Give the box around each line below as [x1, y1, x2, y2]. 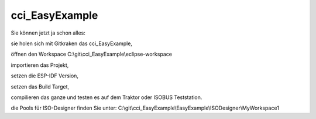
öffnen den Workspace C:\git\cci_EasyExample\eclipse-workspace [11, 50, 173, 58]
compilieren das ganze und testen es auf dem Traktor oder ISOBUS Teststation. [11, 94, 202, 101]
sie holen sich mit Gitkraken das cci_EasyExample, [11, 40, 133, 47]
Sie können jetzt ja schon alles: [11, 29, 86, 36]
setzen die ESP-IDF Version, [11, 72, 79, 79]
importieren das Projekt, [11, 62, 69, 69]
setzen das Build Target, [11, 83, 70, 90]
